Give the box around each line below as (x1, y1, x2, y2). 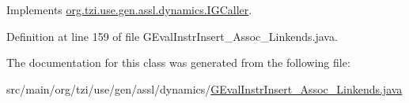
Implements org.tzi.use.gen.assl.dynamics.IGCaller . (6, 2, 252, 17)
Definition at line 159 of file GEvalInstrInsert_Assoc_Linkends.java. (6, 28, 338, 44)
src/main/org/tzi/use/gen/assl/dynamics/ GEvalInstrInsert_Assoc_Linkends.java (6, 80, 403, 97)
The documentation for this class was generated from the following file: (6, 54, 350, 71)
